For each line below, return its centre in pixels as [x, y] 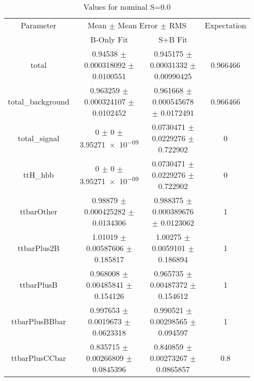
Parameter [39, 25]
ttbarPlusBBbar [38, 321]
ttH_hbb [39, 175]
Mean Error [138, 25]
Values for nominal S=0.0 [127, 7]
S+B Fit [173, 39]
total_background [39, 101]
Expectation [225, 25]
